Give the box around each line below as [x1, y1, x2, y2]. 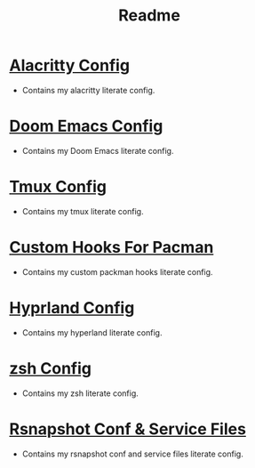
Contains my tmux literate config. [21, 206, 144, 216]
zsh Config [9, 358, 92, 378]
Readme [118, 5, 180, 26]
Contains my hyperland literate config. [21, 327, 163, 338]
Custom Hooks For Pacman [9, 238, 214, 257]
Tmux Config [9, 177, 107, 197]
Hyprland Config [9, 297, 135, 318]
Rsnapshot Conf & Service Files [9, 419, 247, 439]
